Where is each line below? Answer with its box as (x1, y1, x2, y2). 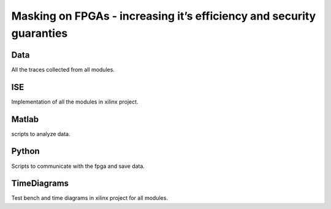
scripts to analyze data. (11, 130, 70, 137)
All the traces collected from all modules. (11, 66, 115, 73)
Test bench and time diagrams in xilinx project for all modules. (11, 194, 169, 202)
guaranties (11, 26, 68, 40)
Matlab (11, 114, 39, 124)
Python (11, 146, 40, 156)
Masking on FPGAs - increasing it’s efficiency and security (11, 9, 316, 23)
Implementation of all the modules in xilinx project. (11, 98, 139, 105)
